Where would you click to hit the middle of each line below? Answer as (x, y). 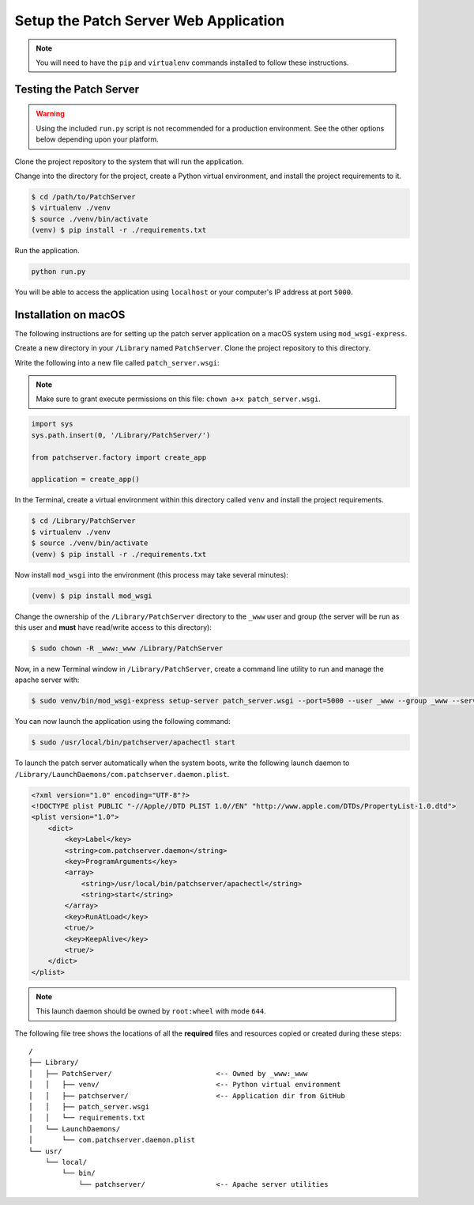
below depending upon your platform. (98, 139)
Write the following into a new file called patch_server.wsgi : (117, 362)
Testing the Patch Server (77, 89)
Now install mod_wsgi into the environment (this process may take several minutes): (151, 574)
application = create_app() (85, 479)
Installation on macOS (70, 315)
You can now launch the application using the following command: (122, 722)
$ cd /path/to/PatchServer (83, 197)
